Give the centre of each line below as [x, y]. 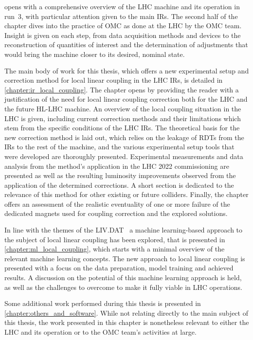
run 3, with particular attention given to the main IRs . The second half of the [121, 16]
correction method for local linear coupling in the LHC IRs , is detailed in [114, 80]
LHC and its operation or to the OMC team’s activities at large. [100, 332]
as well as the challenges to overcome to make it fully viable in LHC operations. [123, 287]
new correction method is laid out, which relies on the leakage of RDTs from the [124, 137]
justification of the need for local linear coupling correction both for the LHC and [126, 99]
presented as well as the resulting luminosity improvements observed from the [120, 175]
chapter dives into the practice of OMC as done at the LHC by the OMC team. [123, 26]
